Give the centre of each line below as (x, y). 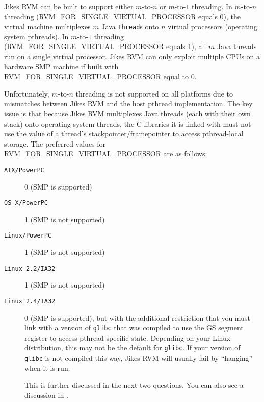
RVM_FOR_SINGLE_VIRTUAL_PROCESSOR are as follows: (106, 153)
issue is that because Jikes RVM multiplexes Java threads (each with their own (127, 113)
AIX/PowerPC (24, 170)
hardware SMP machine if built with (61, 66)
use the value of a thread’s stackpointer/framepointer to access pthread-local (124, 134)
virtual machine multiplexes (47, 26)
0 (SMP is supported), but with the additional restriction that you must (137, 317)
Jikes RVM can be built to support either (69, 6)
